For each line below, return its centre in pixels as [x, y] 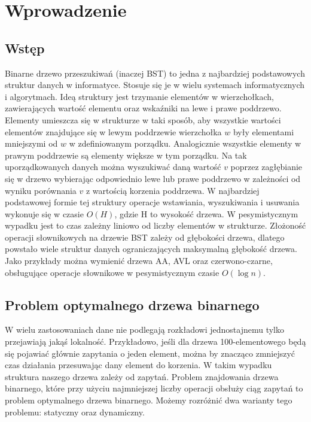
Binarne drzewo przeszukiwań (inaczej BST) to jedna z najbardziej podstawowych [155, 73]
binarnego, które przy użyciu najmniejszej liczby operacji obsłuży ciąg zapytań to [154, 388]
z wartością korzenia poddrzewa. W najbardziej [173, 190]
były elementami [263, 131]
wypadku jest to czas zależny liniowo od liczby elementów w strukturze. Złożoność [155, 225]
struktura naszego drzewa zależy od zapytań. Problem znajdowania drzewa [142, 376]
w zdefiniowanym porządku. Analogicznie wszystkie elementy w [185, 143]
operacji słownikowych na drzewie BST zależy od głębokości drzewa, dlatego [145, 237]
